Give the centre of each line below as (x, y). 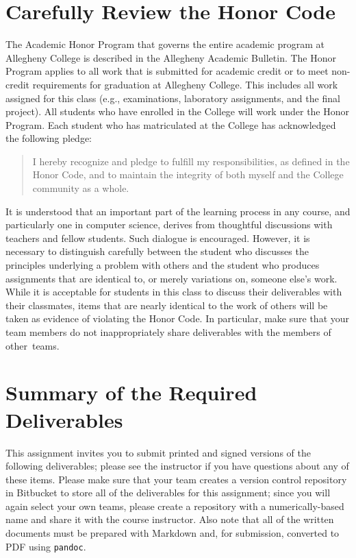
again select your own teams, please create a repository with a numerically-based (175, 506)
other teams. (33, 345)
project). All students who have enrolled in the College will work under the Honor (178, 111)
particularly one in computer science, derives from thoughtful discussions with (169, 225)
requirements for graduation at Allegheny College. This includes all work (185, 84)
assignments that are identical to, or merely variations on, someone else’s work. (171, 278)
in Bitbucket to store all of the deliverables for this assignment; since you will (168, 493)
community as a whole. (81, 188)
